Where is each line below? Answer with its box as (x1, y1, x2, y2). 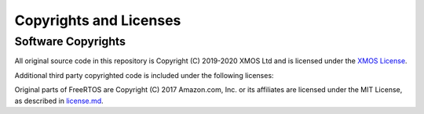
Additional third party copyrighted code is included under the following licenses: (14, 70, 274, 80)
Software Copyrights (14, 34, 126, 48)
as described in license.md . (14, 96, 104, 105)
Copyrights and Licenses (14, 12, 181, 29)
